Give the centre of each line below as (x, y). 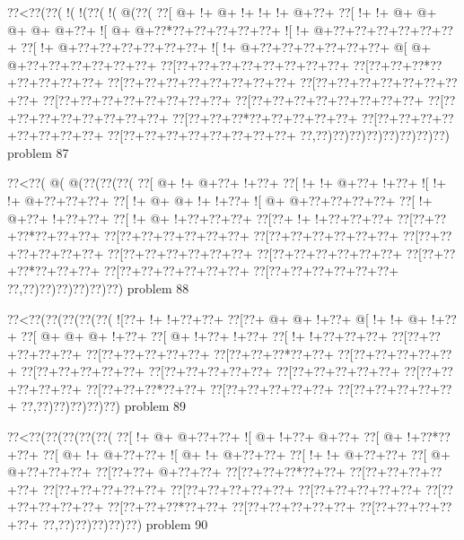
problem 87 (38, 152)
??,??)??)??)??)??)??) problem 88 (98, 287)
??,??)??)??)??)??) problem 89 (104, 406)
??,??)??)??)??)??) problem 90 (125, 524)
